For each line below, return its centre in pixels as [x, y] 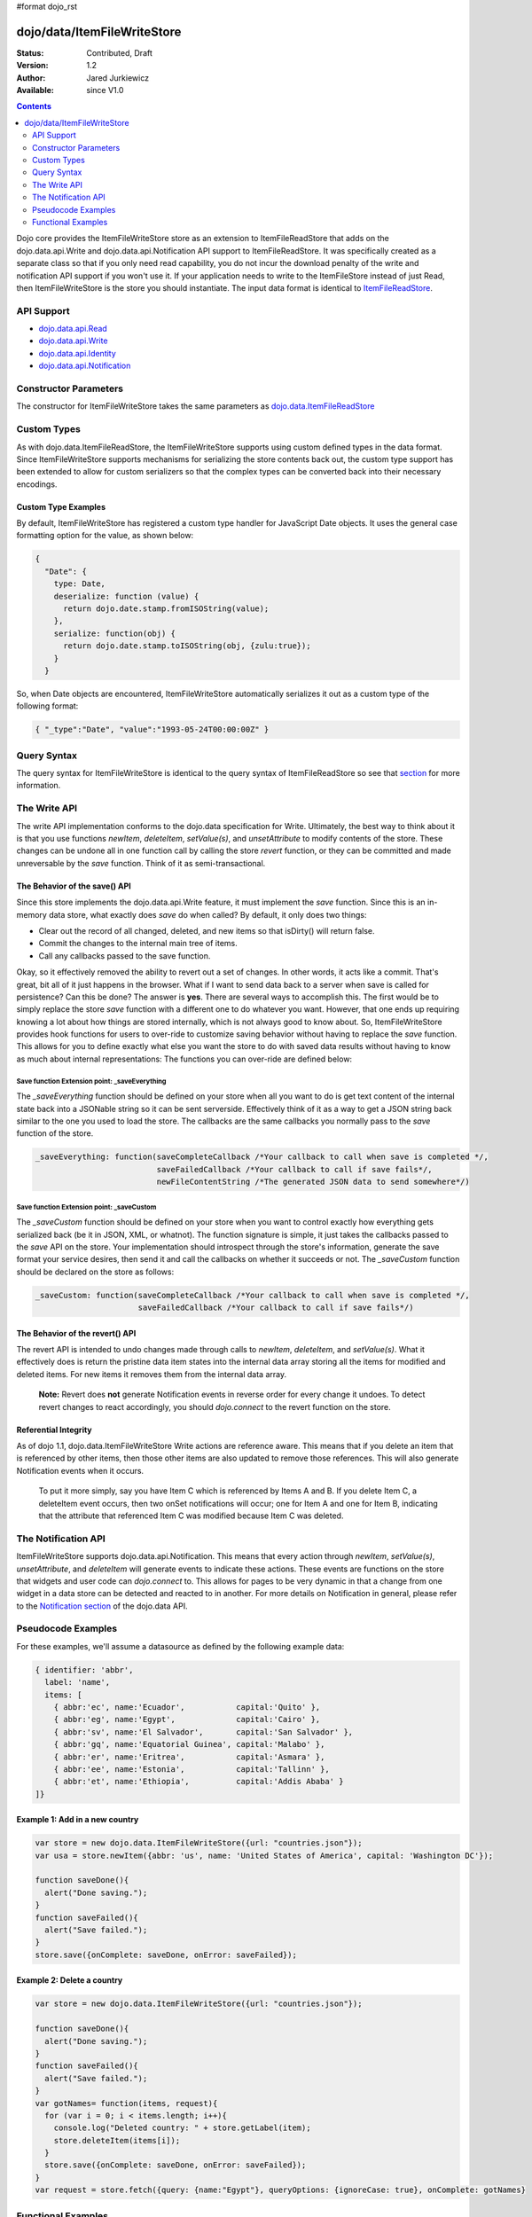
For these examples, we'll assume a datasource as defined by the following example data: [180, 1646]
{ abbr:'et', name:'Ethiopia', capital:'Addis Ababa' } [199, 1782]
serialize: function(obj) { [115, 633]
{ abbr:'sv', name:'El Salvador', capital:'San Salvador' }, [203, 1732]
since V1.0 [105, 90]
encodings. [37, 484]
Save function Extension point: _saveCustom [86, 1207]
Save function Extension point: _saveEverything [91, 1081]
